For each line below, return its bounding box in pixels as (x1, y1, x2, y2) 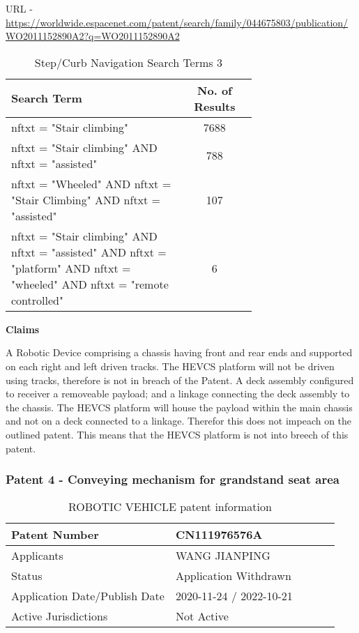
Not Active (175, 608, 229, 625)
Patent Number (11, 526, 99, 543)
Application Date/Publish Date (11, 588, 165, 604)
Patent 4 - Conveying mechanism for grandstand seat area (6, 471, 339, 488)
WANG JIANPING (175, 547, 270, 564)
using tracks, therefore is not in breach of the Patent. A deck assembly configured (6, 372, 354, 387)
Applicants (11, 547, 63, 564)
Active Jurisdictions (11, 608, 108, 625)
